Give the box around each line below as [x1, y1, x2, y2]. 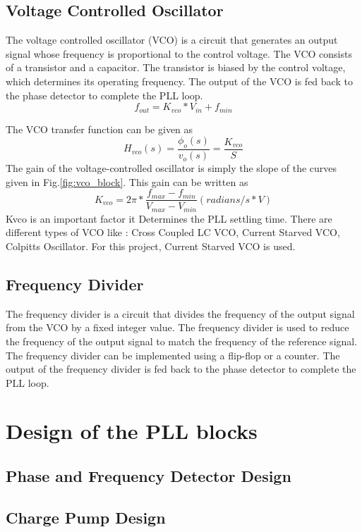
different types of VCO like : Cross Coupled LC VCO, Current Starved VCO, [6, 225, 340, 240]
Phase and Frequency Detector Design [6, 465, 291, 487]
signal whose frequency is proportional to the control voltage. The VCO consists [6, 46, 352, 61]
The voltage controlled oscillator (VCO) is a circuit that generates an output [6, 32, 338, 47]
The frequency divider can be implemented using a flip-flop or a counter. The [6, 347, 340, 362]
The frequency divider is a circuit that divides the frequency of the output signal [6, 306, 355, 321]
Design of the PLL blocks [6, 416, 258, 445]
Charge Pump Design [6, 506, 166, 528]
